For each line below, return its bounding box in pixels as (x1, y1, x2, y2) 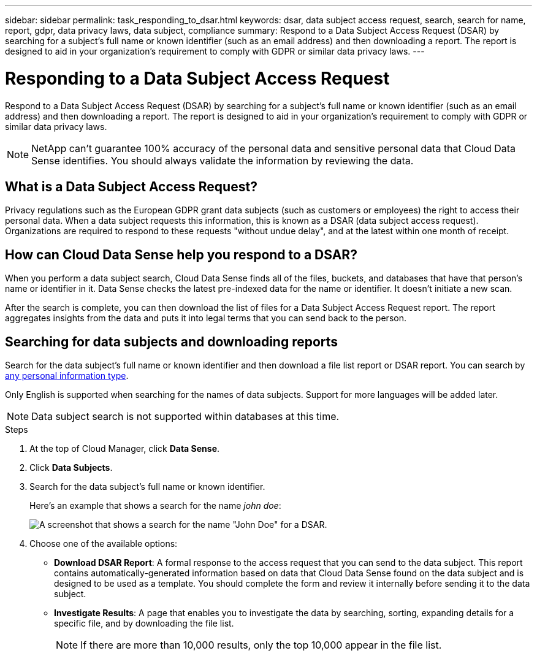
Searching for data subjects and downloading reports (5, 334, 338, 349)
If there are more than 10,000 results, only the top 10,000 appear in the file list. (80, 639, 442, 652)
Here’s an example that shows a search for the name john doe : (29, 500, 281, 511)
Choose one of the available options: (29, 538, 178, 549)
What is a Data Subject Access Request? (5, 178, 257, 194)
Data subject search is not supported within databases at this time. (31, 410, 340, 423)
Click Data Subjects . (29, 462, 113, 473)
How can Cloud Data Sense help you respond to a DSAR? (5, 246, 357, 262)
